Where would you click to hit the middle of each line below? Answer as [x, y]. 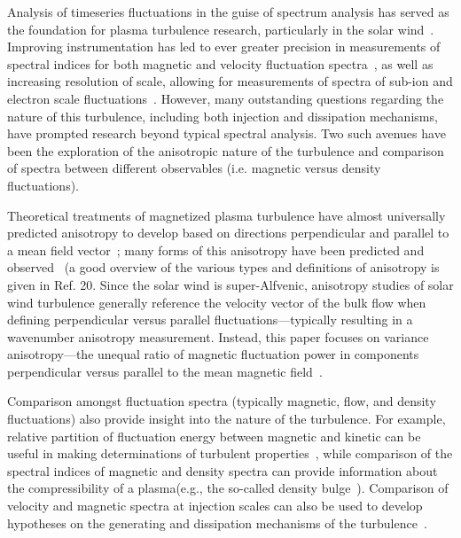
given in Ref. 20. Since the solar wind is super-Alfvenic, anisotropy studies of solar [230, 284]
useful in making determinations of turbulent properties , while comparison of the [230, 453]
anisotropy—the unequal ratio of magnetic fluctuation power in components [213, 354]
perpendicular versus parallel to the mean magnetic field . [165, 371]
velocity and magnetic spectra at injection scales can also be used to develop [215, 506]
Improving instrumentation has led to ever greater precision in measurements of [224, 47]
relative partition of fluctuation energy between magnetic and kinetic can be [214, 436]
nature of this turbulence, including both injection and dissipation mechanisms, [223, 116]
